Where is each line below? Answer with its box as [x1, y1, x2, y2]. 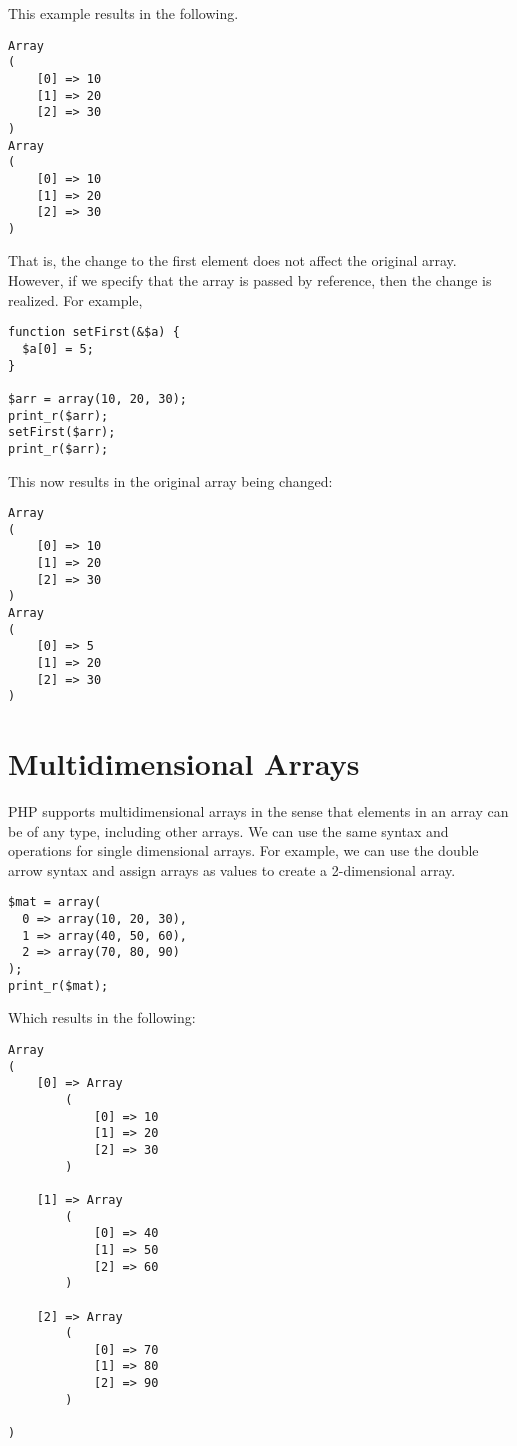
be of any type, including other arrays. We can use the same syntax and [8, 820, 449, 841]
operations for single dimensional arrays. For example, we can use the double [8, 840, 479, 861]
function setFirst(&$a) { [8, 325, 180, 340]
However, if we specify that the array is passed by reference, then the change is [8, 270, 492, 291]
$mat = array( [8, 895, 102, 910]
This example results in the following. [8, 3, 239, 23]
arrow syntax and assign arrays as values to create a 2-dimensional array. [8, 859, 456, 880]
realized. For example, [8, 289, 143, 310]
